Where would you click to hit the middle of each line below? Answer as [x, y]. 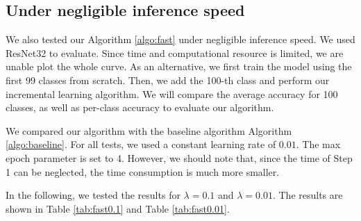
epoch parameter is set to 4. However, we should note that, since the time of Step [179, 157]
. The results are [308, 195]
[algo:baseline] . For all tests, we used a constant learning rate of [141, 144]
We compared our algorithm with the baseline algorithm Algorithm [149, 130]
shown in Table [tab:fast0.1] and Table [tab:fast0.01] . [118, 208]
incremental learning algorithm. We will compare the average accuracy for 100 [172, 93]
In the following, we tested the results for [93, 195]
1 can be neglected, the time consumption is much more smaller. [143, 171]
